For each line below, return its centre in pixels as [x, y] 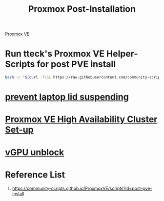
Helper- [122, 54]
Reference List [35, 175]
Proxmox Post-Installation [82, 9]
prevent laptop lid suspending [67, 97]
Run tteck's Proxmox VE [55, 54]
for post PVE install [76, 64]
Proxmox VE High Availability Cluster [81, 119]
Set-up [19, 130]
